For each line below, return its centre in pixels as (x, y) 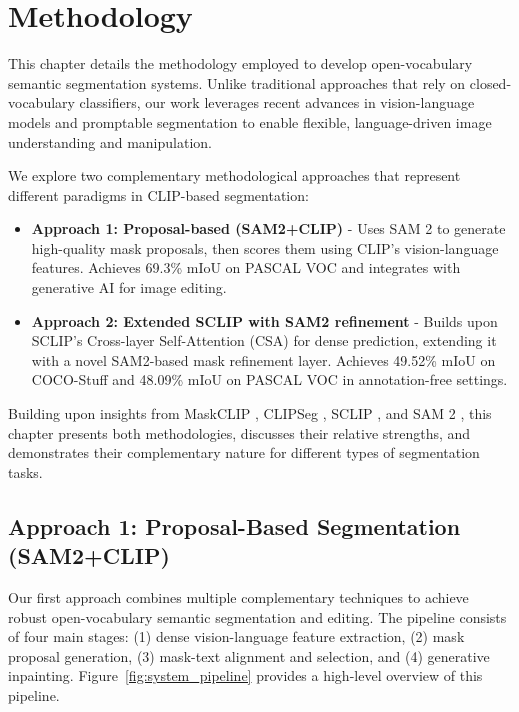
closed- (490, 82)
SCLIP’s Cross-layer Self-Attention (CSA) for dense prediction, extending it (264, 340)
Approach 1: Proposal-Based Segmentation (234, 525)
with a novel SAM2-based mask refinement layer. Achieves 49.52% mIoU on (263, 359)
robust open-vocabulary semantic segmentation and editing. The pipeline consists (257, 616)
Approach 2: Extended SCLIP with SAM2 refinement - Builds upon (264, 320)
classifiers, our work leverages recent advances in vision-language (277, 102)
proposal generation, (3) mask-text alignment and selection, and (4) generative (249, 655)
